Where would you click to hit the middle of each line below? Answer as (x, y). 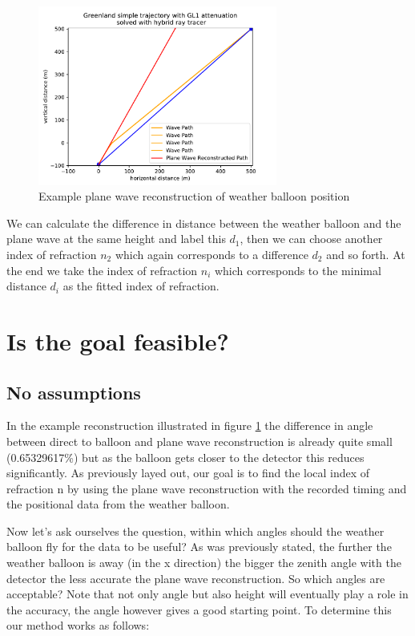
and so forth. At (366, 254)
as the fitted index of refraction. (141, 286)
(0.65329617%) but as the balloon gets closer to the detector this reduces (185, 457)
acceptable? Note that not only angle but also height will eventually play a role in (207, 594)
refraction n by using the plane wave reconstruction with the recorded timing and (207, 488)
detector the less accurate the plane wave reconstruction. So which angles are (196, 578)
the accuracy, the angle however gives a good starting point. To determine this (199, 609)
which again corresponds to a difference (212, 254)
